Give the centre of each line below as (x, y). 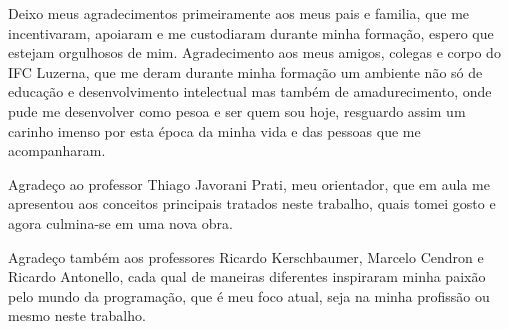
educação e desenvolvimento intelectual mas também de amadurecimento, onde (250, 91)
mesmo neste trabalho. (77, 315)
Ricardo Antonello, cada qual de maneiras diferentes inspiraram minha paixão (247, 276)
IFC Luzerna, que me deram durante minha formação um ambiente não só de (245, 71)
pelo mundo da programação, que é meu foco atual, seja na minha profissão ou (249, 295)
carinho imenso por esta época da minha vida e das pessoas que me (214, 130)
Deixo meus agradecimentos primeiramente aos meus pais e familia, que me (239, 13)
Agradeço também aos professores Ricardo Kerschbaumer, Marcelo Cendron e (246, 256)
